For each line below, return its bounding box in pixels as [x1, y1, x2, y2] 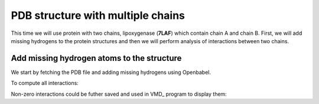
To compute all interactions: [11, 80, 79, 87]
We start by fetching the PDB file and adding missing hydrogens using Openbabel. [11, 69, 211, 76]
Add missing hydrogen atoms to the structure [11, 53, 182, 63]
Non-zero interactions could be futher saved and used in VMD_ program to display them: [11, 90, 227, 97]
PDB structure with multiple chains [11, 9, 185, 22]
